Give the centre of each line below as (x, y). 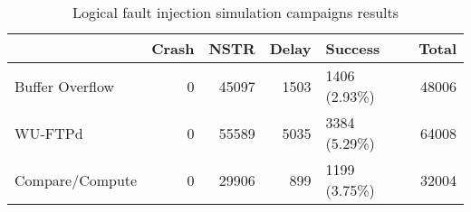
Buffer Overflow (65, 86)
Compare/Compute (76, 180)
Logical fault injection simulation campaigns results (235, 12)
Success (353, 48)
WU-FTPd (49, 133)
